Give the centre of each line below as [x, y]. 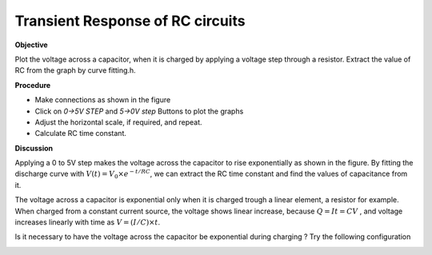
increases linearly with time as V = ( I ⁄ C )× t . [88, 222]
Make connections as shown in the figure [103, 100]
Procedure [33, 85]
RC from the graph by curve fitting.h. [75, 70]
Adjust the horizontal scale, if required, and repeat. [119, 122]
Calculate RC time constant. [81, 133]
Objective [31, 45]
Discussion [34, 148]
